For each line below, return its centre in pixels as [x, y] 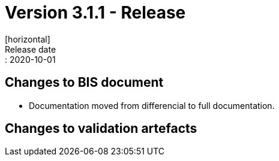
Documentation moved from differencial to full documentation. [152, 105]
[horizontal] [28, 39]
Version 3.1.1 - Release [95, 13]
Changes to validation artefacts [101, 129]
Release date [31, 49]
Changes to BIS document [84, 83]
